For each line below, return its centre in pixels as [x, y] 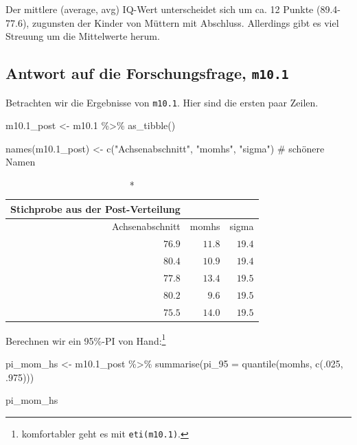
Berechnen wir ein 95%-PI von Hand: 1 [86, 339]
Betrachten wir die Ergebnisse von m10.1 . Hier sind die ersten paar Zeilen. [162, 102]
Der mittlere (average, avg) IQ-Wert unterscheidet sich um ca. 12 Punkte [160, 9]
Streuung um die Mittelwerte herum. [83, 36]
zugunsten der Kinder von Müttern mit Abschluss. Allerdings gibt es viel [185, 22]
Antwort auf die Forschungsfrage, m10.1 [147, 73]
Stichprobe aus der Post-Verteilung [95, 208]
